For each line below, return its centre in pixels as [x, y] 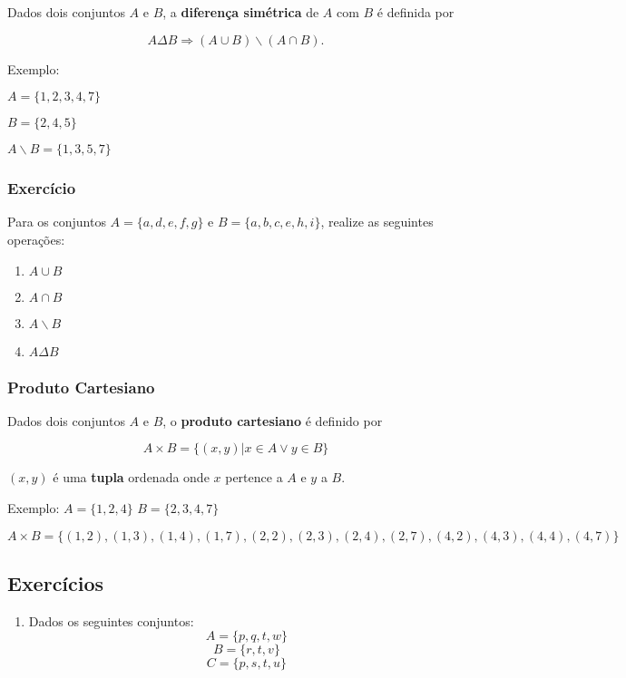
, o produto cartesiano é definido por [273, 420]
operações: [36, 239]
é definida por [416, 12]
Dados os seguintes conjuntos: [111, 620]
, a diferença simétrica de [241, 12]
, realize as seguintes [377, 222]
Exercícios [56, 582]
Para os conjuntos [57, 222]
